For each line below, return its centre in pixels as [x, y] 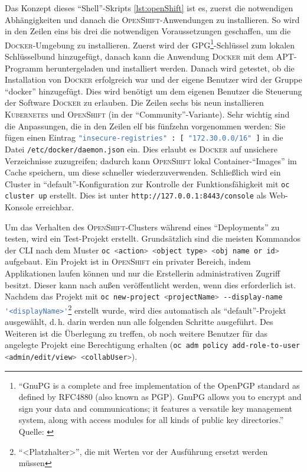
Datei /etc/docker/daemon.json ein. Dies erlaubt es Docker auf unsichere [141, 149]
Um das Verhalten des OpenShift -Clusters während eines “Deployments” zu [142, 227]
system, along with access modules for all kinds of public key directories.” [151, 420]
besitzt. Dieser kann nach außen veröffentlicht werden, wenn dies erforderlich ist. [151, 284]
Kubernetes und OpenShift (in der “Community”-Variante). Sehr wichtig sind [147, 114]
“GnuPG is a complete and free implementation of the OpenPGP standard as [159, 385]
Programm [24, 68]
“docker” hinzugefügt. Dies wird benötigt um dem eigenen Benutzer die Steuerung [153, 91]
